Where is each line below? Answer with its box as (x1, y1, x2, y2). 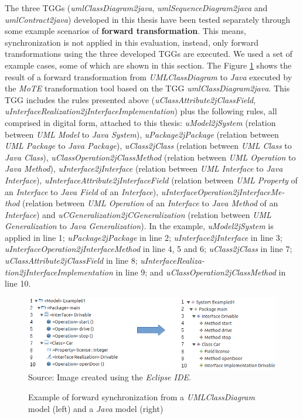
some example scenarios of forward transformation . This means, (5, 25, 246, 37)
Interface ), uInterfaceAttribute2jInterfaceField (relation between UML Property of (5, 173, 298, 186)
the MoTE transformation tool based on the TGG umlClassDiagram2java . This (5, 82, 290, 94)
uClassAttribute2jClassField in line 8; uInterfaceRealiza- (5, 254, 205, 267)
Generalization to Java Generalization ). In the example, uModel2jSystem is (5, 220, 274, 232)
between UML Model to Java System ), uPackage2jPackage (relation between (5, 128, 279, 140)
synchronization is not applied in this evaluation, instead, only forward (5, 36, 258, 48)
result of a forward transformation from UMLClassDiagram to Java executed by (5, 70, 292, 83)
